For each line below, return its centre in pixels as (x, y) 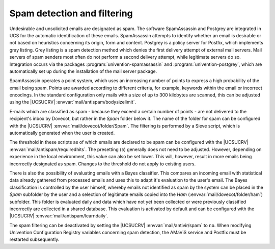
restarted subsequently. (34, 239)
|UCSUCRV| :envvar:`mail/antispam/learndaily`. (59, 216)
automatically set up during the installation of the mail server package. (83, 71)
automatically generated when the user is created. (62, 133)
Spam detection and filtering (71, 13)
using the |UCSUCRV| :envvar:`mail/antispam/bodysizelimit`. (73, 102)
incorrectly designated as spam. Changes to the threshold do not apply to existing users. (103, 164)
